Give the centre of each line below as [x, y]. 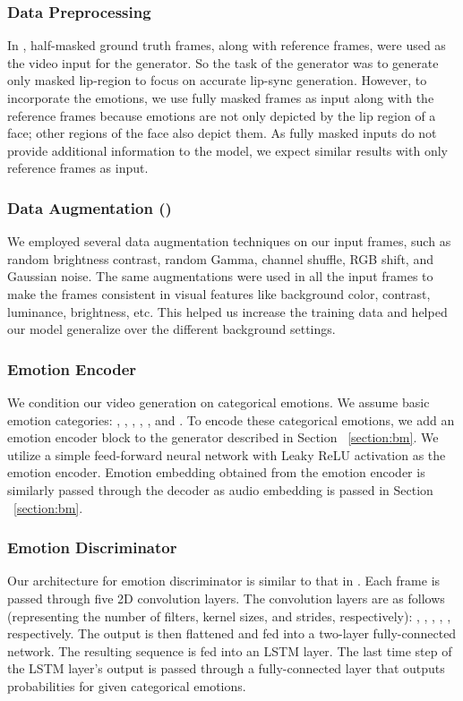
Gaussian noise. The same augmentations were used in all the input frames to [220, 276]
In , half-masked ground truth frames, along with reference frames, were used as [227, 45]
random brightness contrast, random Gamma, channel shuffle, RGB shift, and [220, 258]
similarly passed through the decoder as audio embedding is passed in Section [220, 489]
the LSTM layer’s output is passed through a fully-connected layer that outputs [226, 668]
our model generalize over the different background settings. [171, 329]
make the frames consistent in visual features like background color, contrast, [219, 293]
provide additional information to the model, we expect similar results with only [227, 150]
